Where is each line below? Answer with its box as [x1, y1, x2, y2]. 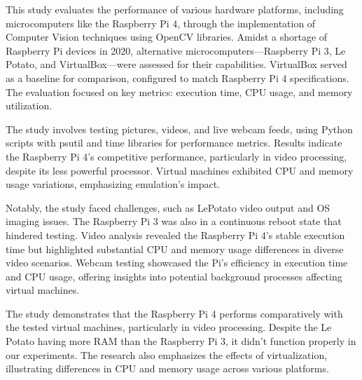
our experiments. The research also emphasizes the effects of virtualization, [6, 347, 328, 362]
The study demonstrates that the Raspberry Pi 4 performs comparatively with [6, 306, 343, 320]
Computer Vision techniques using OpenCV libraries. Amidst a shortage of [6, 29, 328, 44]
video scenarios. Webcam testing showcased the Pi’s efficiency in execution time [6, 255, 348, 270]
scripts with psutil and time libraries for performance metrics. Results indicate [6, 135, 342, 150]
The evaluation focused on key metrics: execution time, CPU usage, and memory [6, 84, 353, 99]
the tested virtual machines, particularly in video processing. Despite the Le [6, 320, 332, 334]
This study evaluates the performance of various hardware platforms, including [6, 2, 344, 16]
